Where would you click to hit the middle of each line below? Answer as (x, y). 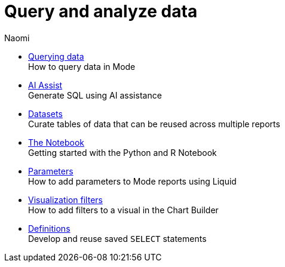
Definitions (49, 228)
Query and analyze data (101, 11)
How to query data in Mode (82, 66)
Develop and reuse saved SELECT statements (117, 238)
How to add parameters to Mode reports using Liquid (132, 181)
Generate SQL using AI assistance (95, 95)
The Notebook (56, 142)
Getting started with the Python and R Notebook (122, 152)
